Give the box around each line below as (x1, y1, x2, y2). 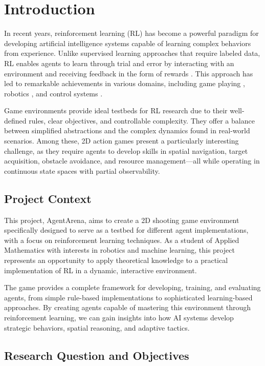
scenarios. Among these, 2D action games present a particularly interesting (4, 135, 239, 146)
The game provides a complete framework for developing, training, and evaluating (4, 282, 261, 293)
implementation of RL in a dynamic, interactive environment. (4, 265, 197, 275)
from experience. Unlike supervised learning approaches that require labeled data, (4, 48, 260, 58)
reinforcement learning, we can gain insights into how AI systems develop (4, 312, 234, 322)
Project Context (4, 190, 92, 206)
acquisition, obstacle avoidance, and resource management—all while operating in (4, 155, 260, 166)
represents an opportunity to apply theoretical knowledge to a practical (4, 255, 228, 266)
